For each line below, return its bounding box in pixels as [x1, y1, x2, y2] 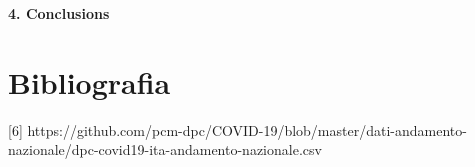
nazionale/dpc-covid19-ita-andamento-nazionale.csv [8, 139, 322, 160]
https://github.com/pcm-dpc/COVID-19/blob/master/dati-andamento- [27, 119, 467, 140]
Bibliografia [8, 61, 171, 102]
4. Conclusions [8, 3, 110, 23]
